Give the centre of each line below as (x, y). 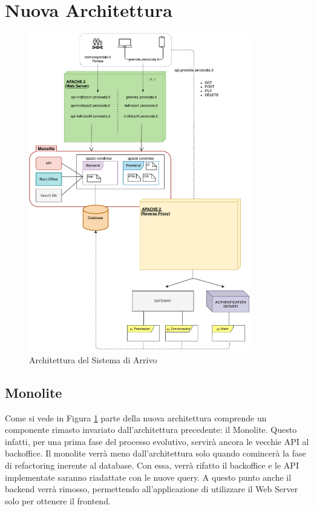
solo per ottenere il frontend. (58, 500)
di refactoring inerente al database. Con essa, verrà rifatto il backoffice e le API (152, 465)
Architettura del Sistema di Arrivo (93, 359)
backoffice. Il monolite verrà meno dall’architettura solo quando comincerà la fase (155, 453)
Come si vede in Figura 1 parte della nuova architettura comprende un (136, 417)
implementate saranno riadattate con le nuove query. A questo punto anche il (148, 477)
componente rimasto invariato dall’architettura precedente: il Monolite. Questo (151, 430)
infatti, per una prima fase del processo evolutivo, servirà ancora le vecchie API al (157, 441)
